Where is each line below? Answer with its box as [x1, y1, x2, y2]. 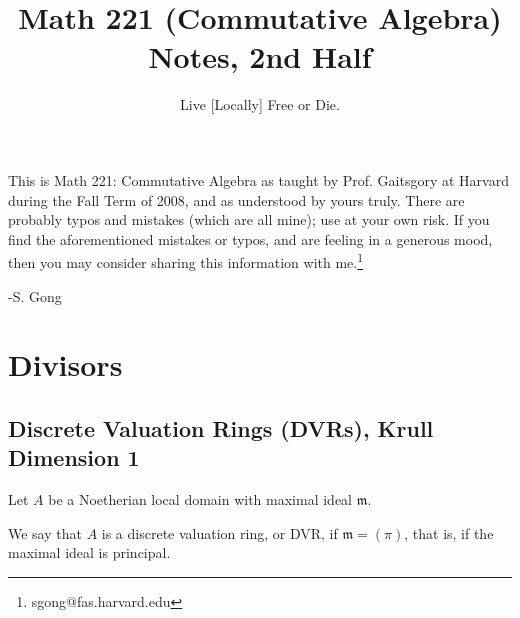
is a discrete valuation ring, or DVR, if [101, 522, 338, 543]
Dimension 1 [8, 442, 140, 473]
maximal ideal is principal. [8, 542, 171, 563]
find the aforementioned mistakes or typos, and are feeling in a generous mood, [8, 228, 493, 249]
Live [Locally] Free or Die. [180, 94, 340, 115]
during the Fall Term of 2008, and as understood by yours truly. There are [8, 189, 465, 210]
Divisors [8, 344, 123, 385]
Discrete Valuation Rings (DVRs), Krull [8, 412, 434, 443]
